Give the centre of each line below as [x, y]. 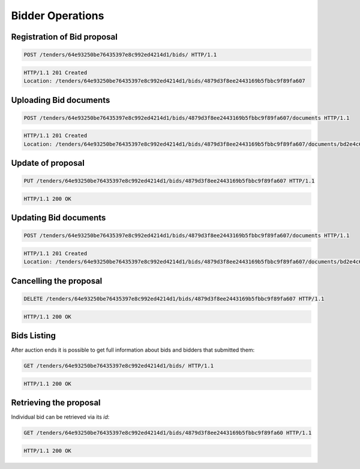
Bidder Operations [58, 16]
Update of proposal [48, 163]
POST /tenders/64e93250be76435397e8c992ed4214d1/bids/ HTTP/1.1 [120, 55]
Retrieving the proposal [56, 403]
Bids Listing [34, 336]
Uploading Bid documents [61, 100]
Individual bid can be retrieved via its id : [60, 417]
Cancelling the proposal [57, 281]
